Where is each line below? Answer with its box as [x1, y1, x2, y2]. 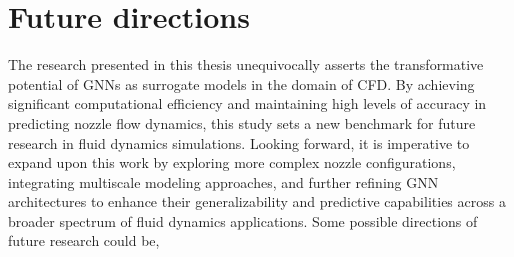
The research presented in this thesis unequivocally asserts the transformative [8, 54, 484, 75]
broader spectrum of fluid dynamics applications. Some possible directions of [8, 210, 478, 231]
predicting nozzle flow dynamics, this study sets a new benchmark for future [8, 112, 476, 133]
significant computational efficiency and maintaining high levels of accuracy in [8, 93, 487, 114]
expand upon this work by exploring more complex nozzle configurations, [8, 152, 456, 173]
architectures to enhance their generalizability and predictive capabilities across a [8, 191, 506, 212]
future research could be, [8, 230, 160, 251]
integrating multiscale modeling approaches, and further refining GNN [8, 171, 439, 192]
